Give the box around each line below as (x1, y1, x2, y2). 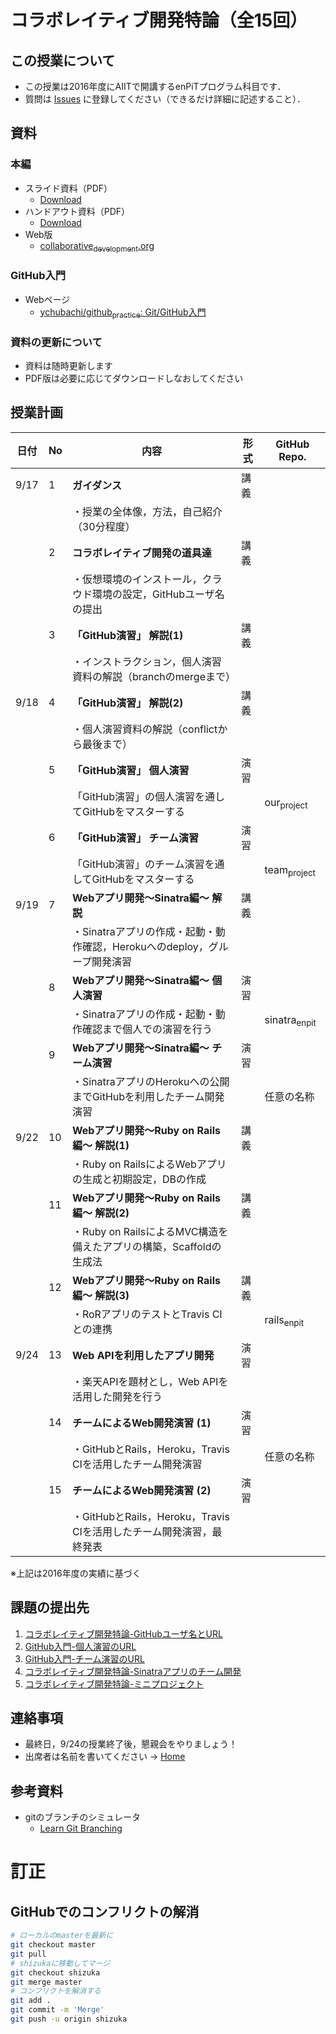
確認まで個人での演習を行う (81, 1022, 213, 1036)
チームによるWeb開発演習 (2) (71, 1483, 212, 1497)
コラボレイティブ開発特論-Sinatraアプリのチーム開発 (24, 1665, 242, 1677)
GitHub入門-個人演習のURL (24, 1640, 137, 1652)
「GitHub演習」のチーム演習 (71, 857, 205, 871)
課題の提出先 (10, 1599, 90, 1616)
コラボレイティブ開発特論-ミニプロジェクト (24, 1677, 205, 1690)
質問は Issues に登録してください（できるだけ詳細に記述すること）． (24, 93, 306, 105)
